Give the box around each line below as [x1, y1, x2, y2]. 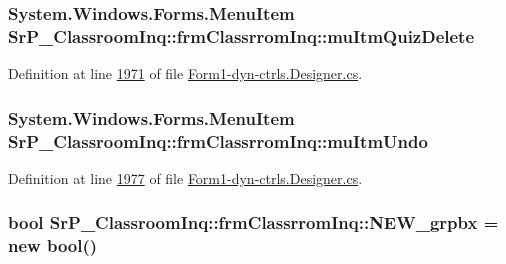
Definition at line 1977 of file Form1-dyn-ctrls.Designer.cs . [8, 167, 363, 188]
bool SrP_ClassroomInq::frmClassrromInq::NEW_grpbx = [8, 210, 499, 235]
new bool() [8, 233, 98, 258]
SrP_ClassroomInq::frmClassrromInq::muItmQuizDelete [8, 23, 475, 48]
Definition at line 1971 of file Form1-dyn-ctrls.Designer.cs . [8, 63, 363, 84]
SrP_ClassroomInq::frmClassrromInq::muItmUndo [8, 128, 428, 153]
